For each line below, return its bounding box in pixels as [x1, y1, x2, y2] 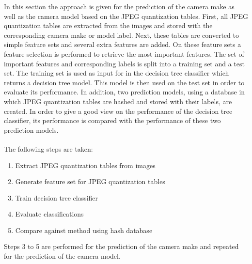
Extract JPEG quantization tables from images [15, 160, 156, 170]
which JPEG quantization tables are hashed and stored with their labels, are [4, 96, 232, 106]
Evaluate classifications [15, 209, 84, 219]
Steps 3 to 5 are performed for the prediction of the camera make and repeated [4, 241, 239, 251]
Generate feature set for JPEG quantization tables [15, 176, 165, 186]
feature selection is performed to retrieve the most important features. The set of [4, 48, 244, 59]
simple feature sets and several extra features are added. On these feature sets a [4, 39, 241, 49]
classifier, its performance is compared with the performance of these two [4, 115, 221, 125]
